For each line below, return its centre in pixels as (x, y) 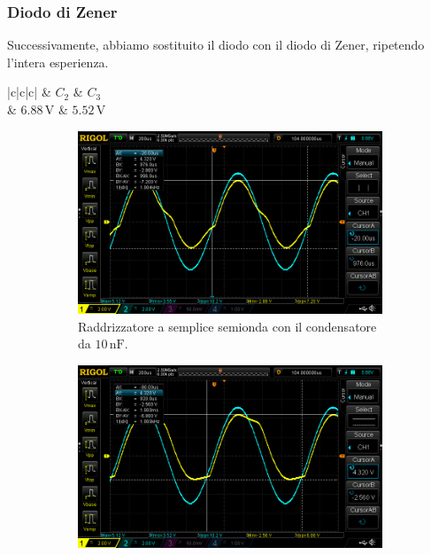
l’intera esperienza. (58, 62)
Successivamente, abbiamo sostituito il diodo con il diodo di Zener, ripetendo (216, 45)
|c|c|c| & (29, 92)
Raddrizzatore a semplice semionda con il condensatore (227, 326)
